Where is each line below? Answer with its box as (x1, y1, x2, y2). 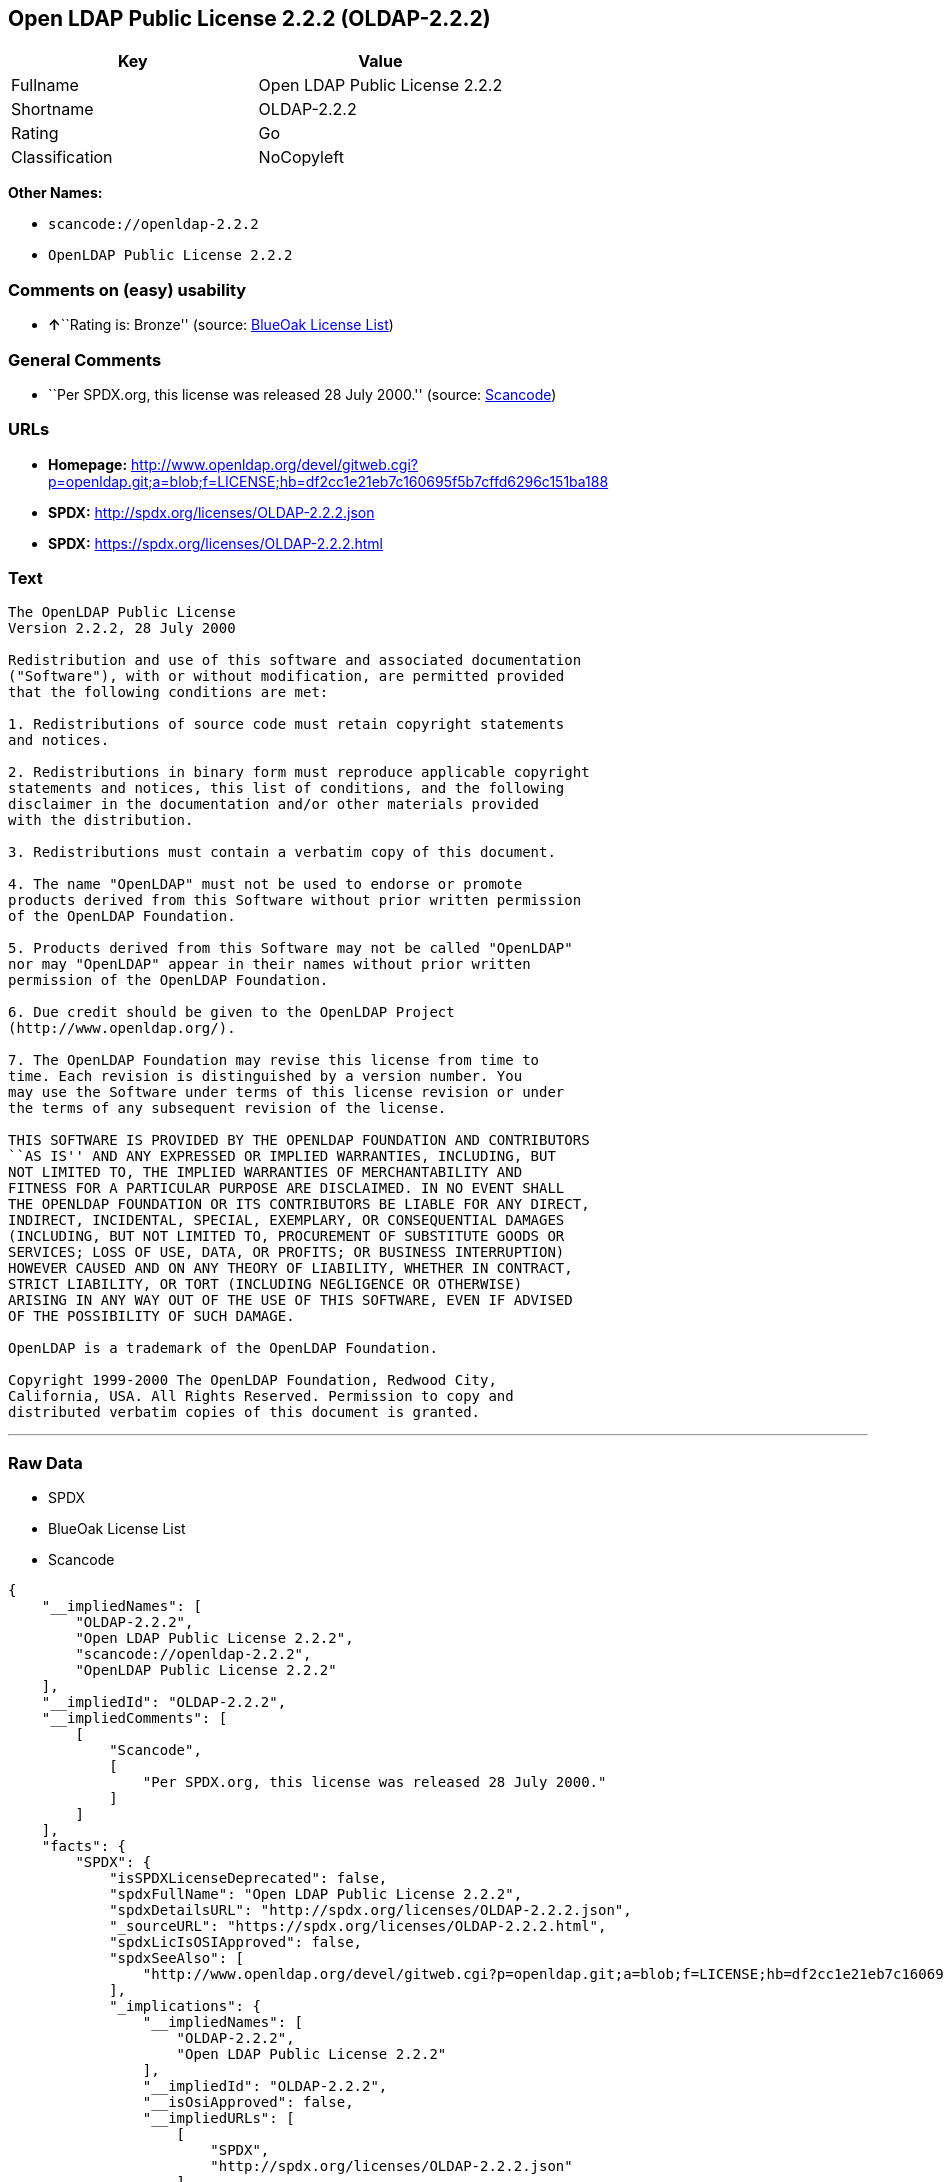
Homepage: (48, 455, 128, 473)
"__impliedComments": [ (41, 1710, 228, 1727)
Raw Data (8, 1452, 83, 1473)
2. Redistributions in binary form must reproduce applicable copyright (8, 764, 590, 781)
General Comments (8, 349, 162, 370)
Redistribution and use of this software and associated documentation (8, 652, 582, 669)
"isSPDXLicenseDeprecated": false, (109, 1870, 388, 1887)
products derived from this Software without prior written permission (8, 892, 582, 909)
